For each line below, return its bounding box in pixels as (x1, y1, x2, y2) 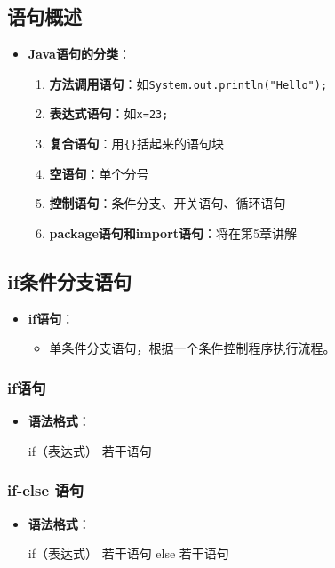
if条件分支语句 (7, 267, 132, 294)
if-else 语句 (7, 479, 84, 501)
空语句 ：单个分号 (49, 164, 149, 182)
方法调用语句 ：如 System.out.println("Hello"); (49, 74, 328, 92)
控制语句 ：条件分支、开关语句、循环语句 (49, 194, 286, 212)
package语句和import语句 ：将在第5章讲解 (49, 223, 298, 242)
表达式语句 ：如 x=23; (49, 104, 169, 123)
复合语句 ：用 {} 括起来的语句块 (49, 134, 224, 153)
